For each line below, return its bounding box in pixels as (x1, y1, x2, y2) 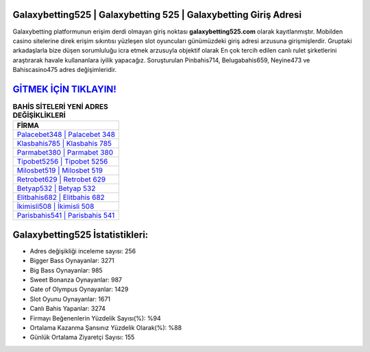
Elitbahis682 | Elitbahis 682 (16, 192, 106, 202)
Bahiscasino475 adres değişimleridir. (12, 66, 117, 74)
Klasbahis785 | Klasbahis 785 (16, 139, 112, 149)
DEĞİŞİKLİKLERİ (12, 110, 66, 120)
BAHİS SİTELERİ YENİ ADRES (12, 102, 109, 112)
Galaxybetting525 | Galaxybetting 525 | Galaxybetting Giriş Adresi (12, 9, 302, 21)
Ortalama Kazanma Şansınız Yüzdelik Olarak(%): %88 (29, 324, 182, 331)
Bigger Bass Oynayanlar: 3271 (29, 257, 114, 265)
